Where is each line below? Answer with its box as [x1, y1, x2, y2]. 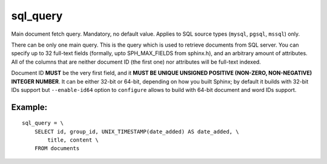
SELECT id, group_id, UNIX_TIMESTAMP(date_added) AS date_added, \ [34, 128, 239, 135]
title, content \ [47, 137, 99, 143]
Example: [11, 102, 48, 112]
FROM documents [34, 145, 80, 152]
